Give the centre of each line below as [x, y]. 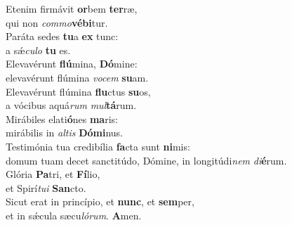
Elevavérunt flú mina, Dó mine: [72, 64]
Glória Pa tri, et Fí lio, [53, 174]
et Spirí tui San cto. [46, 187]
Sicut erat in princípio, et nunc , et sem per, [100, 201]
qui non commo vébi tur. [57, 22]
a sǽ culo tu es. [38, 50]
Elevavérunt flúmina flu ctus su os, [78, 91]
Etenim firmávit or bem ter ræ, [72, 8]
